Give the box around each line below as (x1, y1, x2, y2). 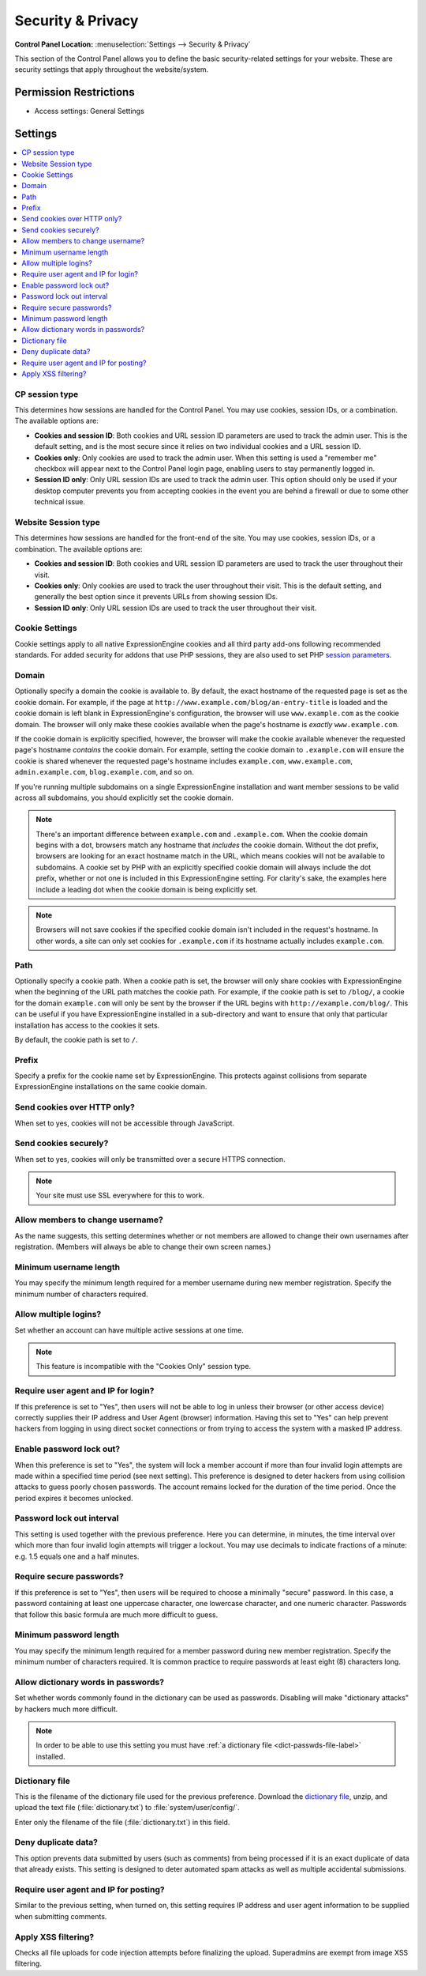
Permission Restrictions (14, 85, 135, 99)
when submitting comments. (14, 1911, 107, 1921)
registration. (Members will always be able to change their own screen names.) (14, 1242, 271, 1252)
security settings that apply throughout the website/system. (14, 65, 209, 74)
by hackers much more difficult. (14, 1704, 118, 1714)
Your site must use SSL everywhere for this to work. (35, 1190, 205, 1201)
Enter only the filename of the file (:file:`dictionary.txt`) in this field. (14, 1817, 230, 1827)
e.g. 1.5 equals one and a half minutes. (14, 1552, 140, 1561)
